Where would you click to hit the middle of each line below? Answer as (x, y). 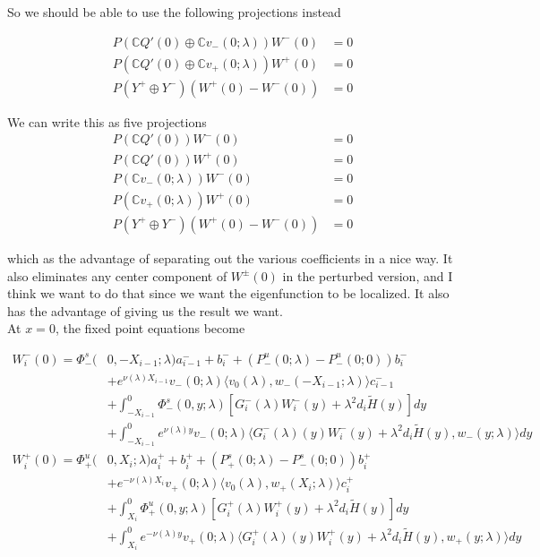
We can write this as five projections (107, 121)
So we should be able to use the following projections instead (174, 12)
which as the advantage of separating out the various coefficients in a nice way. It (230, 257)
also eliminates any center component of (117, 275)
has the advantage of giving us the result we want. (145, 310)
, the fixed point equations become (150, 328)
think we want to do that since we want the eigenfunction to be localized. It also (228, 293)
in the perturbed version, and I (368, 275)
